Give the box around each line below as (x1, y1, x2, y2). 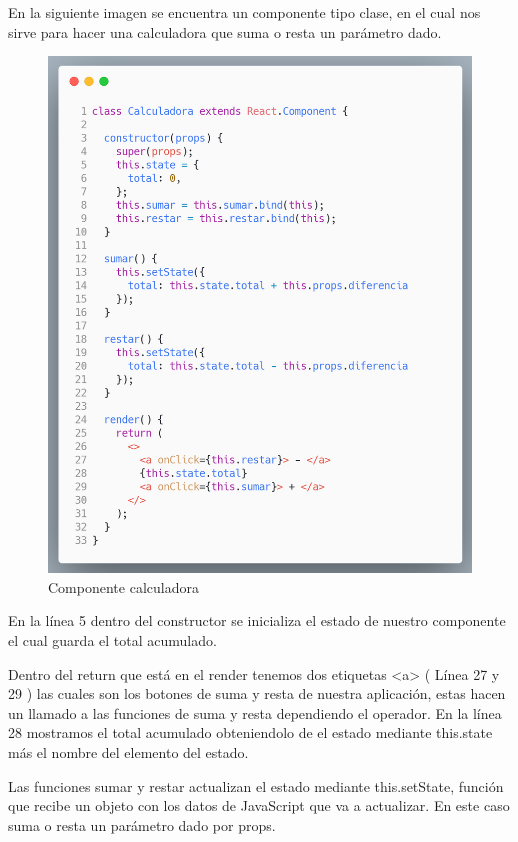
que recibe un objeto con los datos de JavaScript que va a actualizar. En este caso (8, 795, 510, 816)
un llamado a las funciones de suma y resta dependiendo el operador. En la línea (8, 702, 502, 723)
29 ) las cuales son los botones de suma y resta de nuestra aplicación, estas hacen (8, 683, 506, 704)
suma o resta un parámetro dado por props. (8, 814, 276, 835)
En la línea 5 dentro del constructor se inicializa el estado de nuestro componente (8, 610, 506, 631)
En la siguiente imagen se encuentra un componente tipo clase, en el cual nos (8, 2, 481, 22)
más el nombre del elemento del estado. (8, 741, 249, 762)
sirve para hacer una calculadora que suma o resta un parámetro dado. (8, 21, 442, 42)
